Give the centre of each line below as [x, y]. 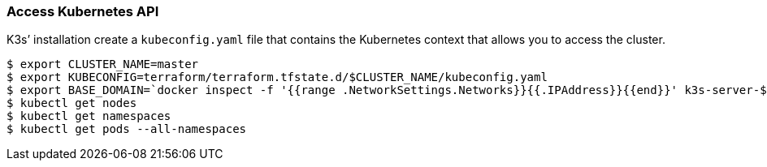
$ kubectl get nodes [72, 103]
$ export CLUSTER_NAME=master [103, 64]
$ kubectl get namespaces [89, 116]
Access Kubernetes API [83, 11]
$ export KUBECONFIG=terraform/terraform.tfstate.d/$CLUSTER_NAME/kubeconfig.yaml [277, 77]
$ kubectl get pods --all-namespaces [127, 129]
